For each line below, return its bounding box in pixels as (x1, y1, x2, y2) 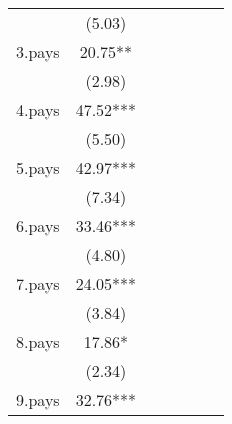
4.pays (16, 98, 60, 121)
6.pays (16, 214, 60, 237)
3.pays (16, 40, 60, 63)
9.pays (16, 388, 60, 411)
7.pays (16, 272, 60, 295)
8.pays (16, 330, 60, 353)
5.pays (16, 156, 60, 179)
